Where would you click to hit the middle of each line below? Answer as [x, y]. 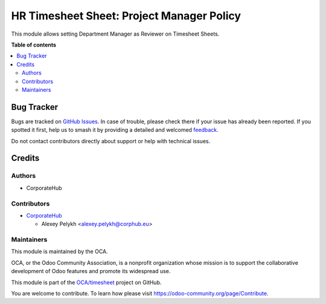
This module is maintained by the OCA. [59, 251]
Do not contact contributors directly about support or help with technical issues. [111, 141]
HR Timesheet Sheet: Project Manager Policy [126, 16]
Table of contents [34, 45]
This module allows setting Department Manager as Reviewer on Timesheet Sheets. [115, 34]
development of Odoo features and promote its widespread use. [91, 271]
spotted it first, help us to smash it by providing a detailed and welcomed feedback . [115, 130]
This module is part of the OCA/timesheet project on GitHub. [86, 282]
